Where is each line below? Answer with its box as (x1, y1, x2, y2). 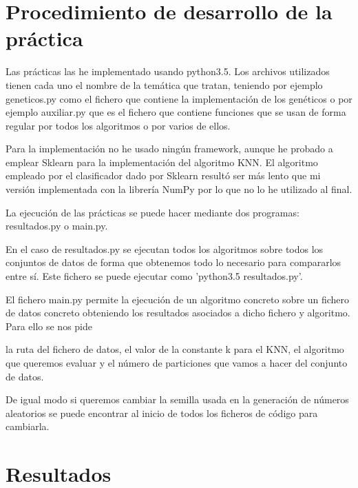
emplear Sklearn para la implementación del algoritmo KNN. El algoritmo (6, 154, 318, 169)
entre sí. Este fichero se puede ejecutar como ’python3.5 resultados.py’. (6, 269, 303, 283)
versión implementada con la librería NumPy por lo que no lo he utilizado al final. (6, 182, 352, 196)
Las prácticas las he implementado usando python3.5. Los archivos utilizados (6, 64, 330, 79)
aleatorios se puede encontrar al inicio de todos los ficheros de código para (6, 405, 318, 420)
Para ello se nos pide (6, 318, 92, 333)
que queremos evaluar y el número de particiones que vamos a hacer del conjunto (6, 356, 348, 369)
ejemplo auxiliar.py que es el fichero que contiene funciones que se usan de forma (6, 105, 346, 119)
